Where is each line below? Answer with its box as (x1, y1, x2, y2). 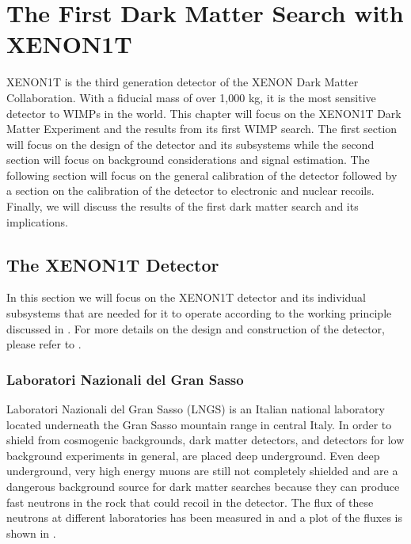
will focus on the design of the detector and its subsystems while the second (6, 135, 375, 152)
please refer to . (6, 336, 82, 352)
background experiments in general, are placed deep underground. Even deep (6, 447, 380, 463)
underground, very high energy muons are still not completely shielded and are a (6, 462, 398, 479)
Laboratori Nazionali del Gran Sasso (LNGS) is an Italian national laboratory (6, 401, 385, 417)
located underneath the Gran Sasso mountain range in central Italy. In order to (6, 416, 392, 432)
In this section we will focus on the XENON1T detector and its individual (6, 289, 366, 306)
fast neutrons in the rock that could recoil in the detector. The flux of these (6, 493, 374, 510)
